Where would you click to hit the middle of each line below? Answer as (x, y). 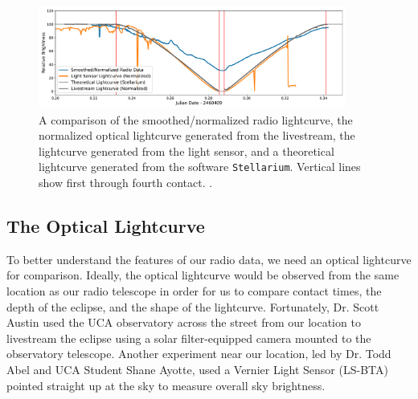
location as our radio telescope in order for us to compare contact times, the (194, 291)
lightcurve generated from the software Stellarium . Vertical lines (200, 167)
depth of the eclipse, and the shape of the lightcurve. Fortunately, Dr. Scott (193, 306)
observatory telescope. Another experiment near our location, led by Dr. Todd (199, 354)
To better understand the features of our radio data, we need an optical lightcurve (209, 259)
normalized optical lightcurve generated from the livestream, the (197, 135)
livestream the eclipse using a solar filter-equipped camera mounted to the (189, 338)
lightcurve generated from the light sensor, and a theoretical (186, 151)
